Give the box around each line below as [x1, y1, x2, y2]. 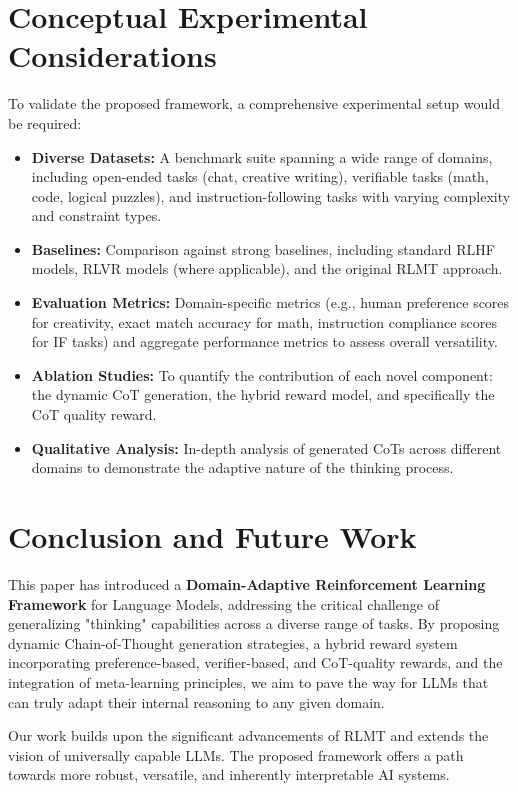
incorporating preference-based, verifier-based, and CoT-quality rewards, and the [8, 652, 503, 673]
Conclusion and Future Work [8, 516, 417, 556]
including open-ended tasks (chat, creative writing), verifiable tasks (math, [31, 166, 489, 187]
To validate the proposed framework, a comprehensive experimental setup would [8, 93, 500, 114]
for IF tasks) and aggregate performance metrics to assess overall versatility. [31, 331, 498, 352]
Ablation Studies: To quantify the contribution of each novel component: [31, 364, 493, 385]
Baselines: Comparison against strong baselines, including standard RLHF [31, 238, 495, 259]
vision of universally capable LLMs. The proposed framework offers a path [8, 744, 464, 765]
